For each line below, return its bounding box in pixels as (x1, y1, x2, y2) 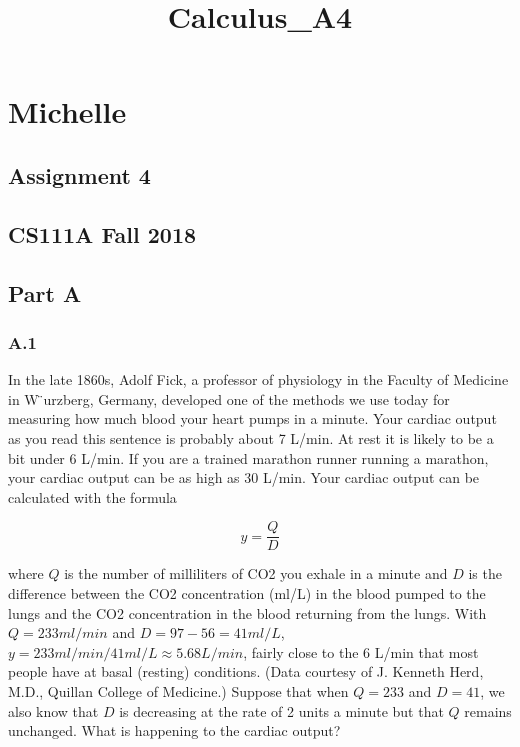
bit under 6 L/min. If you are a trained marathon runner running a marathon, (8, 447, 489, 468)
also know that (8, 700, 99, 721)
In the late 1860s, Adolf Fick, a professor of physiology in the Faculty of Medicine (8, 369, 509, 390)
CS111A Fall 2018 (8, 218, 197, 249)
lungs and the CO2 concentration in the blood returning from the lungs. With (8, 602, 487, 623)
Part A (8, 277, 82, 308)
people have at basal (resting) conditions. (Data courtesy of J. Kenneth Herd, (8, 661, 484, 682)
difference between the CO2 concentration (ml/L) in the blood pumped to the (8, 582, 486, 603)
